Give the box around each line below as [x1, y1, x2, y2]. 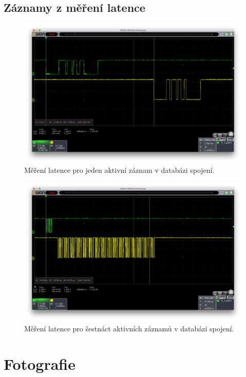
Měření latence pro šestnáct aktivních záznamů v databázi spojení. [24, 323, 234, 333]
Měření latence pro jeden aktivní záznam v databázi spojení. [24, 165, 215, 175]
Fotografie [4, 353, 75, 374]
